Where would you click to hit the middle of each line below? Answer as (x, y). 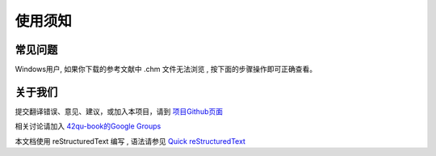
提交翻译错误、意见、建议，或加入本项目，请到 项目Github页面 (119, 111)
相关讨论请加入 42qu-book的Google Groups (88, 126)
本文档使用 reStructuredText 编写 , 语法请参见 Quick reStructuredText (130, 141)
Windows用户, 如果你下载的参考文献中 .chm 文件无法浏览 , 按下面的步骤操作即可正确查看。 (166, 70)
